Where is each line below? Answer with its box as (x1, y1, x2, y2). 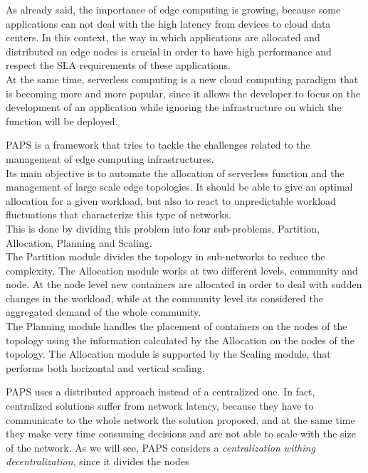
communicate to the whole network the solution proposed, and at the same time (6, 412, 355, 427)
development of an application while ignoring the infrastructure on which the (6, 100, 342, 115)
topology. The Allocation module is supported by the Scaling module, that (6, 346, 331, 361)
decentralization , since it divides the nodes (6, 454, 189, 469)
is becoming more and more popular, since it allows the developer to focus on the (6, 85, 361, 100)
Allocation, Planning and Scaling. (6, 235, 152, 250)
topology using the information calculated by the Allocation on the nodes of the (6, 332, 354, 347)
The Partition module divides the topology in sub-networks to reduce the (6, 249, 325, 264)
